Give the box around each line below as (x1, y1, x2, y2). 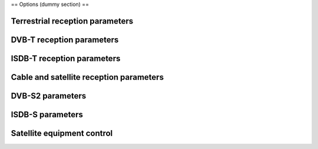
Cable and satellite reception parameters (11, 72, 164, 82)
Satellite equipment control (11, 128, 113, 138)
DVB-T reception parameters (11, 35, 119, 45)
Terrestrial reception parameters (11, 16, 134, 26)
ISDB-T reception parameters (11, 53, 121, 63)
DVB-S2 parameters (11, 91, 87, 101)
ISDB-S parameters (11, 109, 84, 120)
